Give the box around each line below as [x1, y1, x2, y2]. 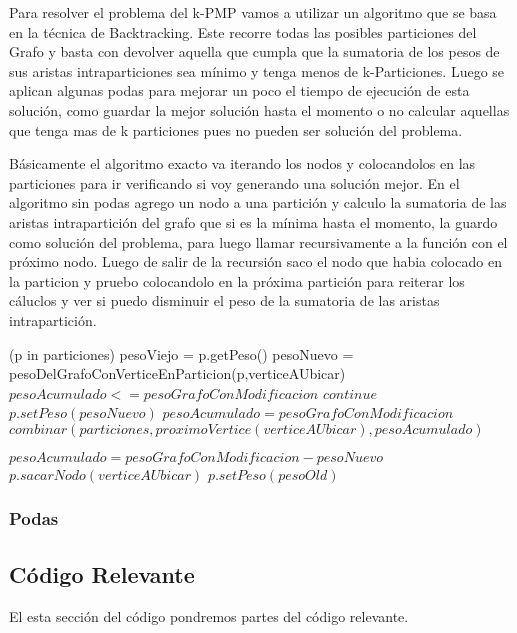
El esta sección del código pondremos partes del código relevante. [9, 605, 409, 626]
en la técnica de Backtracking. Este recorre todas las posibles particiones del [9, 21, 477, 42]
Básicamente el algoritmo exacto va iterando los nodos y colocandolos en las [9, 153, 476, 174]
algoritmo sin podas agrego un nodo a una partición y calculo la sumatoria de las [9, 192, 507, 213]
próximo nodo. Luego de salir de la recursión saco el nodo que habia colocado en [9, 251, 502, 272]
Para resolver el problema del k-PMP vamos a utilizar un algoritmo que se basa [9, 2, 497, 22]
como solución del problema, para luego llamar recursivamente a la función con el [9, 231, 508, 252]
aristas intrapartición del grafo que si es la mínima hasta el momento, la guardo [9, 211, 498, 232]
